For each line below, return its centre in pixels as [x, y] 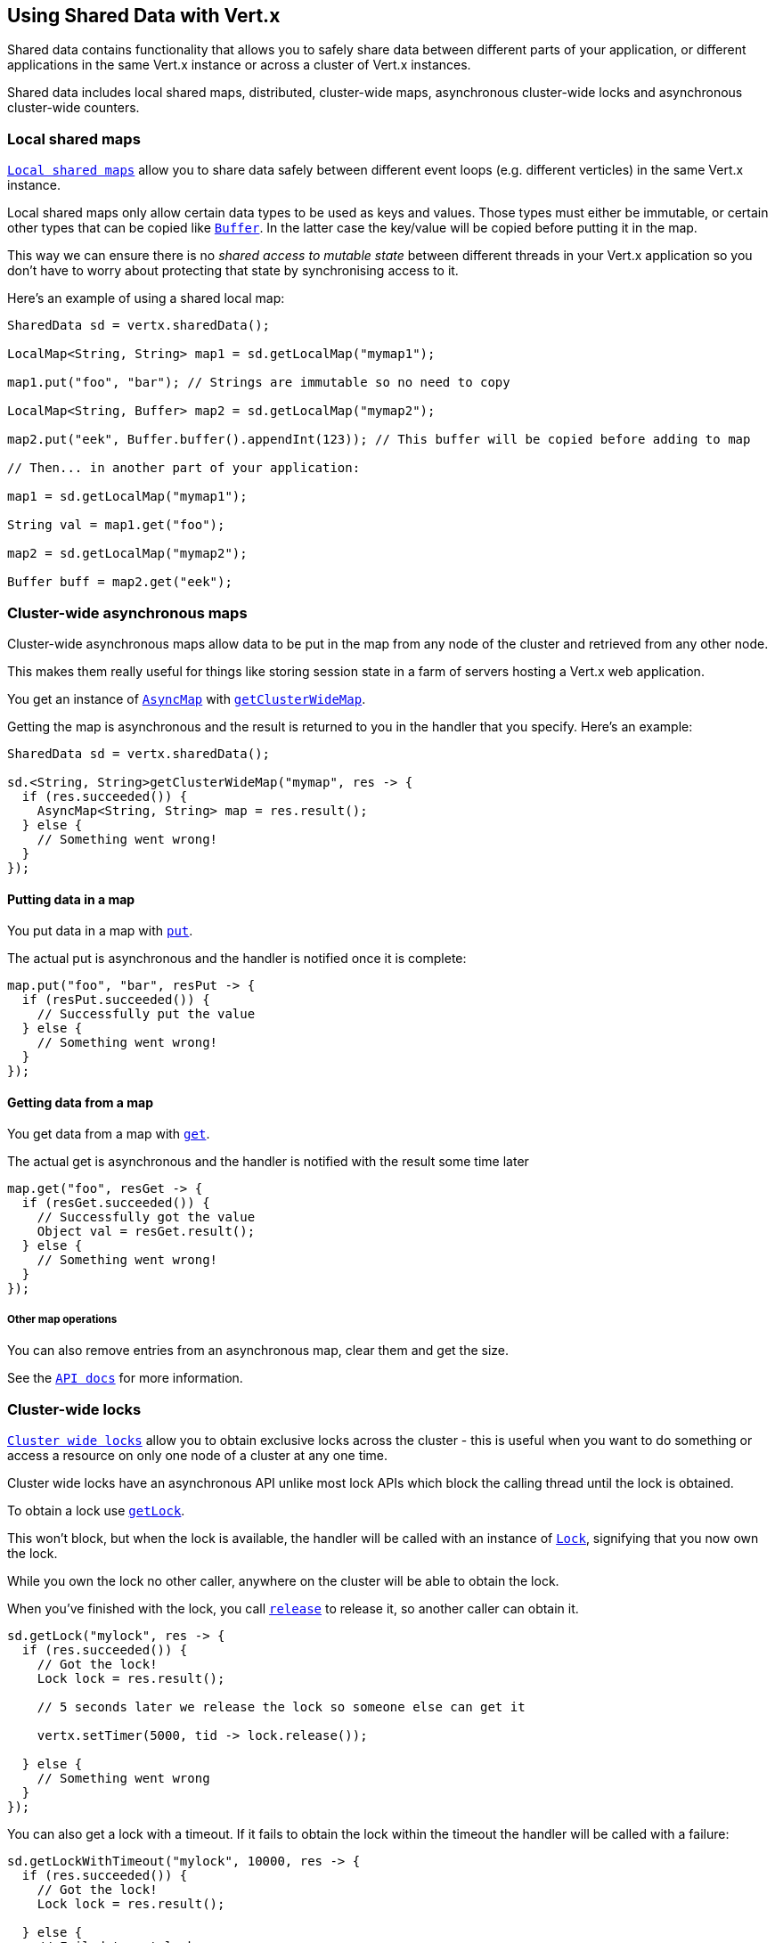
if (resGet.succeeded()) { [116, 1203]
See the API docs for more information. [125, 1378]
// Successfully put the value [146, 1014]
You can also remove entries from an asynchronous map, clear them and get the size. [258, 1351]
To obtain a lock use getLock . [96, 1510]
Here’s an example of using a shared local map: [146, 298]
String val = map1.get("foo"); [116, 525]
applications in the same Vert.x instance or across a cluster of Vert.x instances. [239, 65]
